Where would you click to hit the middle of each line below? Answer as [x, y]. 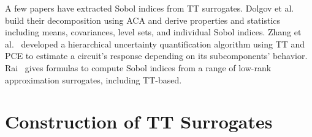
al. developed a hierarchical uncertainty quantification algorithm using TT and [155, 44]
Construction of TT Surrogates [139, 121]
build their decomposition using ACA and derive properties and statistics [143, 20]
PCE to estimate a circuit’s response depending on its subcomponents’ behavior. [156, 56]
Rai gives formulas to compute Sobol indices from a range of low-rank [138, 67]
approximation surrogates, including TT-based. [93, 79]
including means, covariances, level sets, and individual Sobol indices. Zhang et [153, 32]
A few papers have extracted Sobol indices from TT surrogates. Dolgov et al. [150, 8]
